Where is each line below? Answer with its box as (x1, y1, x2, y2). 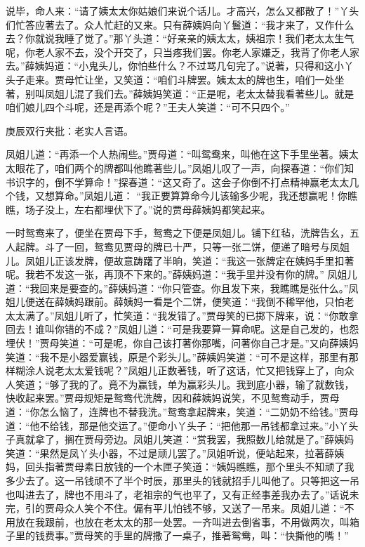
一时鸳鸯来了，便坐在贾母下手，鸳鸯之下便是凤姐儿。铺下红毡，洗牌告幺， (6, 225, 350, 240)
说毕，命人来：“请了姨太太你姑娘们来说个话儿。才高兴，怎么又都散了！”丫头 (6, 4, 359, 18)
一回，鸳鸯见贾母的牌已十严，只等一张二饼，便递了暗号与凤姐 (64, 239, 350, 253)
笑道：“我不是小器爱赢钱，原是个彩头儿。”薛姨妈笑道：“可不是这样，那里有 (6, 349, 349, 364)
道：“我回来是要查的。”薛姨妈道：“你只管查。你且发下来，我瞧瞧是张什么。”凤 (6, 280, 359, 295)
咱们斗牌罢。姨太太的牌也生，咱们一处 (157, 72, 335, 86)
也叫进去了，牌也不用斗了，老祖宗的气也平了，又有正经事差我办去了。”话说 (6, 487, 350, 501)
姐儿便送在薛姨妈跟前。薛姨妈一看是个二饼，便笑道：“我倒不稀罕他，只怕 (6, 294, 345, 309)
